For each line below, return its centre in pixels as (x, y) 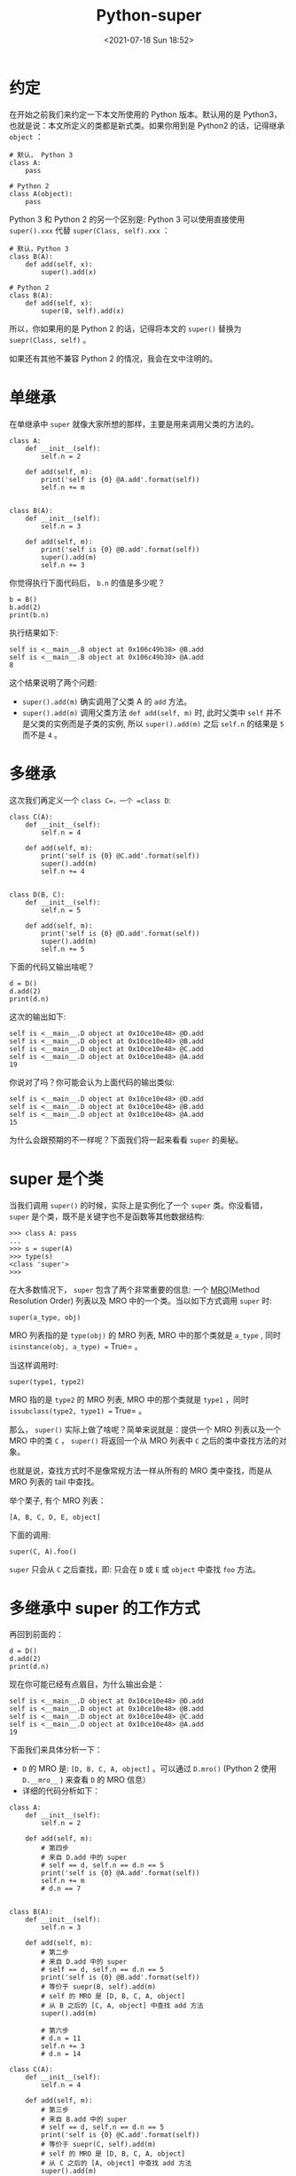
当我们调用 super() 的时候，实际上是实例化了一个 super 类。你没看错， (138, 1205)
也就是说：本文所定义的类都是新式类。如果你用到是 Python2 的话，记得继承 (147, 125)
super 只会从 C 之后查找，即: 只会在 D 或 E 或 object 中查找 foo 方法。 (135, 1569)
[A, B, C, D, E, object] (55, 1517)
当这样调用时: (34, 1365)
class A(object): (41, 194)
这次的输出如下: (38, 1017)
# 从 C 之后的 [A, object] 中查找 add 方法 (117, 2164)
